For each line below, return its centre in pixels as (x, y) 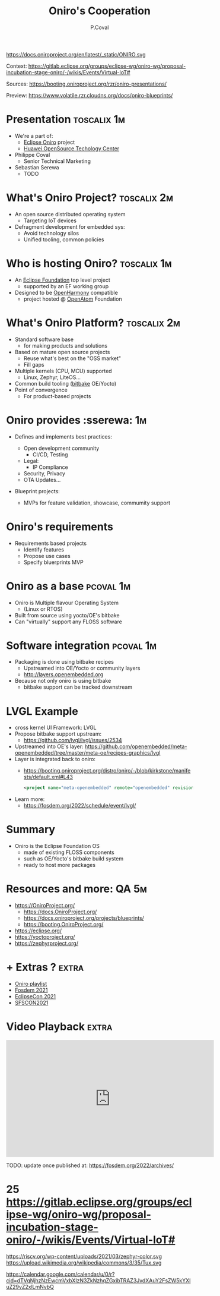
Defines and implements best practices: (63, 436)
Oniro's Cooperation (100, 11)
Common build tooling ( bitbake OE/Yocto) (66, 383)
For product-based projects (57, 396)
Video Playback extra (59, 1027)
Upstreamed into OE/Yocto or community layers (82, 668)
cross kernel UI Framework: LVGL (55, 728)
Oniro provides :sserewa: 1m (76, 420)
